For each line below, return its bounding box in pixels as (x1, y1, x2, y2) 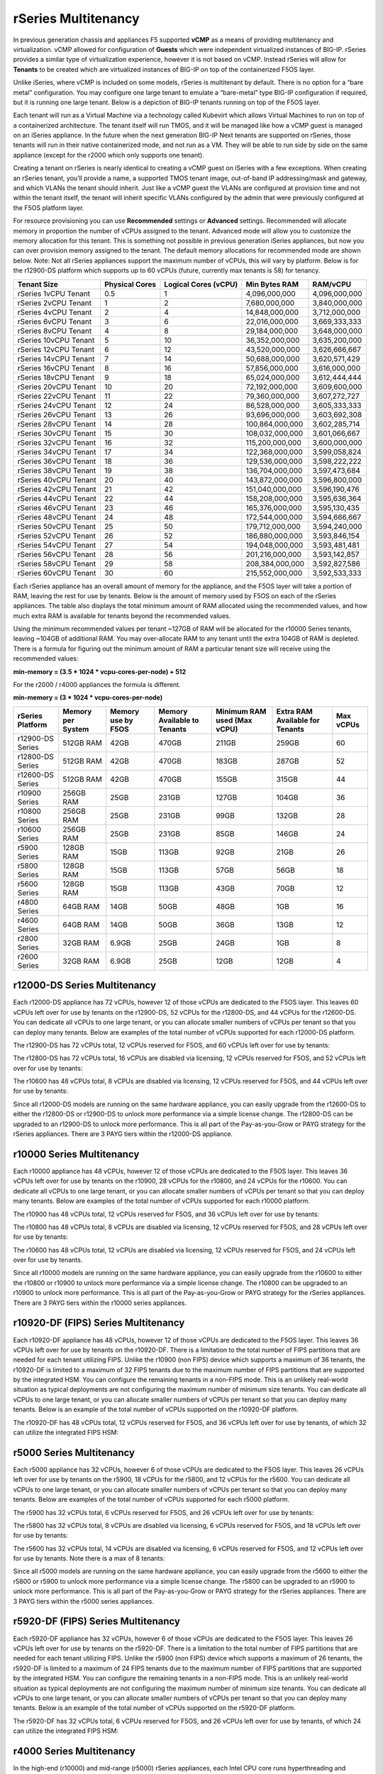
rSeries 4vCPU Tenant (17, 307, 92, 317)
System (62, 724, 89, 734)
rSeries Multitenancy (13, 11, 140, 26)
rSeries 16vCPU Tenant (17, 363, 95, 373)
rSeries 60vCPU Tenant (17, 568, 96, 578)
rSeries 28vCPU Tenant (17, 419, 96, 429)
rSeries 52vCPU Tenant (17, 531, 96, 541)
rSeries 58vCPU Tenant (17, 558, 96, 568)
